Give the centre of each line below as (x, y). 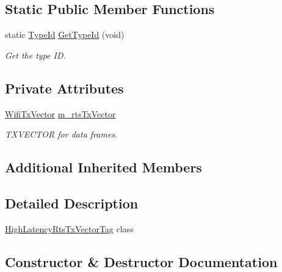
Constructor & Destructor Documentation (141, 261)
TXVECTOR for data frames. (61, 134)
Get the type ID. (35, 55)
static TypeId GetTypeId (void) (65, 35)
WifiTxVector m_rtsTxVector (60, 113)
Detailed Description (72, 203)
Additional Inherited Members (103, 167)
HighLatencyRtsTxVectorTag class (69, 228)
